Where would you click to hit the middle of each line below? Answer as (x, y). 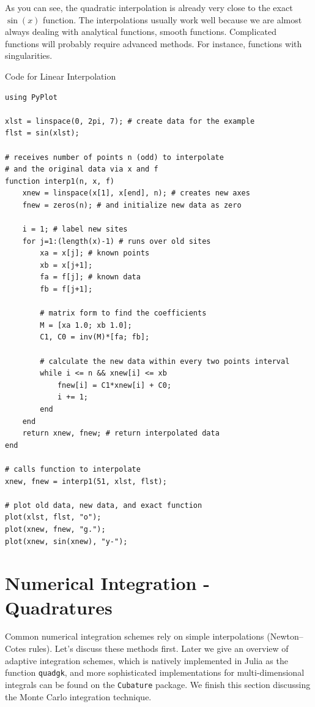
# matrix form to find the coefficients (123, 313)
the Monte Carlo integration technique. (78, 696)
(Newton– (285, 636)
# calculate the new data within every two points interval (165, 361)
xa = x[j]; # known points (95, 253)
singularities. (29, 55)
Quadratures (59, 607)
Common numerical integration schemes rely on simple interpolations (135, 636)
